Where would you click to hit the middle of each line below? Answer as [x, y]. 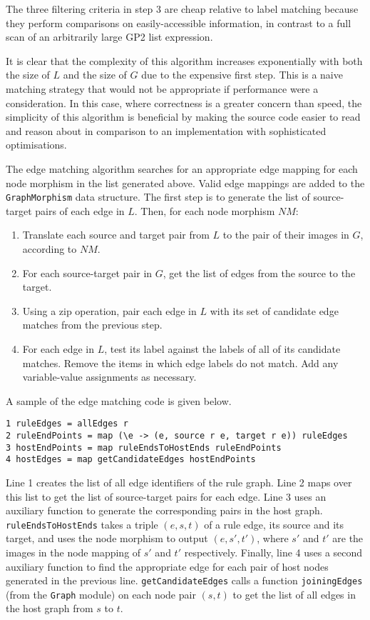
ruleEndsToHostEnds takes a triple [82, 524]
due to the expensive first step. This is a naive [242, 75]
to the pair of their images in [286, 235]
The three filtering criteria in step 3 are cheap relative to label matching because [182, 9]
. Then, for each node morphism [205, 210]
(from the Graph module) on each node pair [101, 594]
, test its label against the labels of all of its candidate [222, 348]
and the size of [95, 75]
